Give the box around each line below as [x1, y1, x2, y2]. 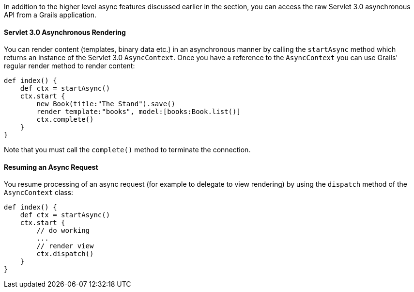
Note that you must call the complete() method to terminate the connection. [4, 146, 251, 154]
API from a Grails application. [4, 11, 97, 19]
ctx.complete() [36, 115, 94, 124]
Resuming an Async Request [4, 162, 98, 171]
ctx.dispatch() [36, 250, 94, 258]
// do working [36, 227, 90, 235]
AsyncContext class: [4, 188, 74, 197]
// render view [36, 242, 94, 250]
